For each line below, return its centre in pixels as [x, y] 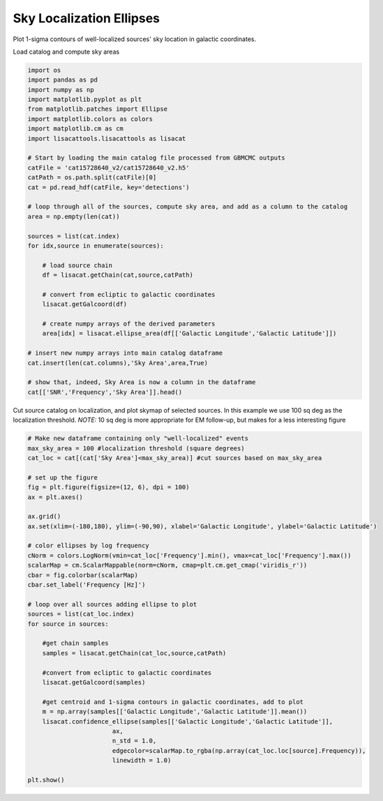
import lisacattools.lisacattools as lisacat [107, 138]
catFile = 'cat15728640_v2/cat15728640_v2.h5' [108, 168]
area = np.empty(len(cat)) [74, 216]
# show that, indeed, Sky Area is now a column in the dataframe [142, 382]
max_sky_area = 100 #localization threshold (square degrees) [136, 448]
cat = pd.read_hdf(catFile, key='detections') [108, 187]
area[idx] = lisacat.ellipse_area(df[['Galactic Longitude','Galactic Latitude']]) [189, 334]
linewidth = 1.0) [142, 761]
